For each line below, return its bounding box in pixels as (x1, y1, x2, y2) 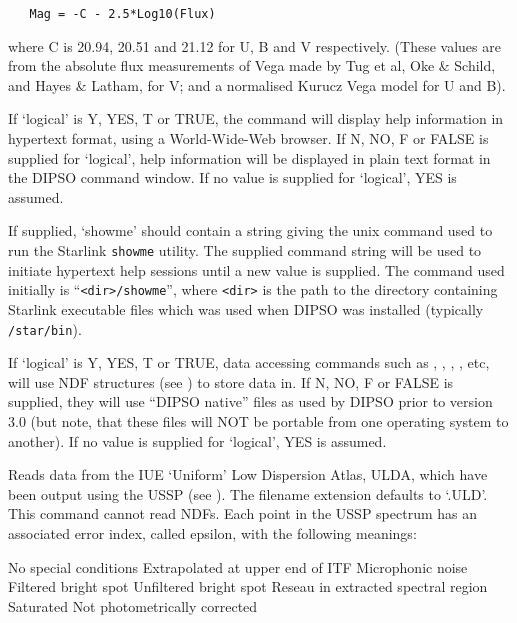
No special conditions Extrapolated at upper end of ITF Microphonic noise (8, 556, 468, 577)
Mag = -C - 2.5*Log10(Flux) (29, 7, 216, 21)
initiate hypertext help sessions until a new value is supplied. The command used (8, 259, 505, 280)
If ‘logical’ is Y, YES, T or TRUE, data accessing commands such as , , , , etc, (8, 352, 490, 373)
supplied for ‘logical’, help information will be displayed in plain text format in (8, 147, 491, 168)
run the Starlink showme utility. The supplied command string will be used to (8, 240, 482, 260)
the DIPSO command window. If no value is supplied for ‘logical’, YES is (8, 167, 457, 188)
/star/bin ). (8, 318, 82, 339)
